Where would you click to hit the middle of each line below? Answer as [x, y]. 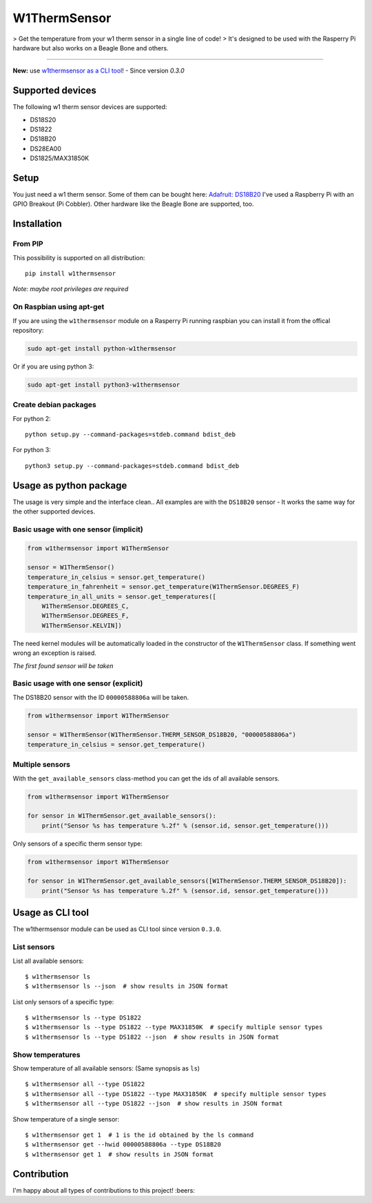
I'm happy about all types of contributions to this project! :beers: [104, 1190]
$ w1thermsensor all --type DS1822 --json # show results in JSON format [154, 1104]
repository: [28, 330]
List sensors [34, 947]
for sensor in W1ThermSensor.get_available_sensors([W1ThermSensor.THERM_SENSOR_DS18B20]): [187, 881]
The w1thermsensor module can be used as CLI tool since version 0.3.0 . [117, 929]
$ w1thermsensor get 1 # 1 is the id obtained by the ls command [139, 1135]
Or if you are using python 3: [53, 366]
